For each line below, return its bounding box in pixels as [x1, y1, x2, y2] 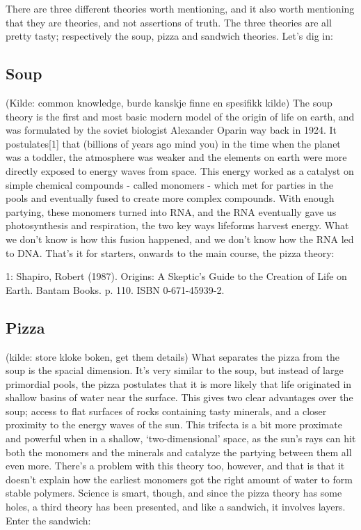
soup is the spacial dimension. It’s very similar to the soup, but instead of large [6, 363, 344, 377]
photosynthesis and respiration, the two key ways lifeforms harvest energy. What [6, 218, 349, 233]
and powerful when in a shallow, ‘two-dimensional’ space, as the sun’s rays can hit [6, 431, 356, 446]
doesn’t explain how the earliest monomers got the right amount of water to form [6, 471, 353, 486]
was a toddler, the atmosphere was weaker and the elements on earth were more [6, 150, 347, 164]
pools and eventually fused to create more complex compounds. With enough [6, 191, 335, 205]
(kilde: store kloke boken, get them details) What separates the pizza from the [6, 349, 339, 364]
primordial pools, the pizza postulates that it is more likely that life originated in [6, 376, 352, 391]
